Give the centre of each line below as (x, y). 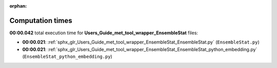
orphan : (18, 6)
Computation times (41, 20)
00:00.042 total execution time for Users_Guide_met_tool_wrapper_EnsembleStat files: (104, 33)
